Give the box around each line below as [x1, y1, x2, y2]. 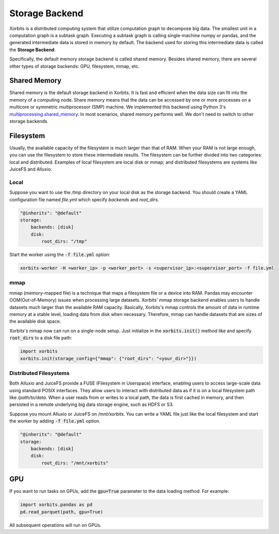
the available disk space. [9, 318, 61, 325]
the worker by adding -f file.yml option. [9, 418, 101, 424]
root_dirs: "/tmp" [41, 239, 87, 244]
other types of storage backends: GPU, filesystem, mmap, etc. [9, 63, 139, 69]
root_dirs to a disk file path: [9, 335, 72, 341]
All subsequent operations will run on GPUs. [9, 522, 101, 528]
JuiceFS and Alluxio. [9, 166, 52, 172]
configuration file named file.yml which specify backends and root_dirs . [9, 196, 159, 203]
